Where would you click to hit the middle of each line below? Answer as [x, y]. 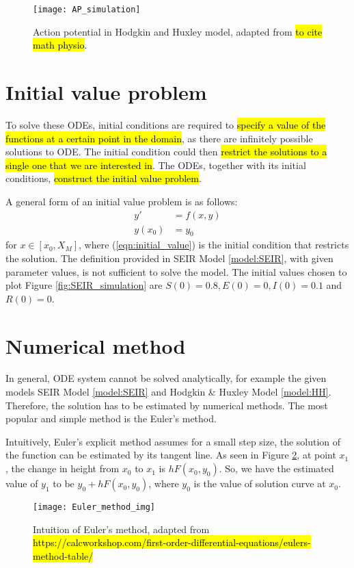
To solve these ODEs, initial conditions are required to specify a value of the [166, 124]
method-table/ [63, 555]
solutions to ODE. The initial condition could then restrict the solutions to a [166, 152]
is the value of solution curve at [260, 483]
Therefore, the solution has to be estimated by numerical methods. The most [167, 405]
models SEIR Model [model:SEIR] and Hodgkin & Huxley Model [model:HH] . [168, 392]
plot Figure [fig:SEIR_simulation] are [84, 285]
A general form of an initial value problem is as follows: [122, 201]
